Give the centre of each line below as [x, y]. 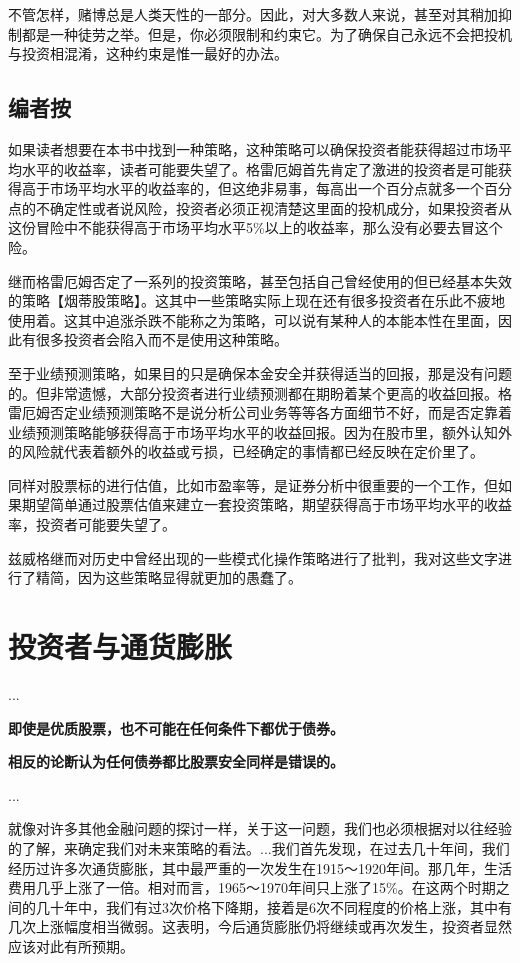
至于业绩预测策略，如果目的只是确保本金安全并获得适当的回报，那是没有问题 [260, 372]
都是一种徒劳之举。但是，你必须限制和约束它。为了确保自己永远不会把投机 [266, 33]
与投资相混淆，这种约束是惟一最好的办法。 [148, 53]
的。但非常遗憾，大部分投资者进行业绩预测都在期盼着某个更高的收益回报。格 [260, 392]
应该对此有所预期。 [71, 945]
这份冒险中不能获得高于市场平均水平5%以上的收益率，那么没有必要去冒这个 [255, 227]
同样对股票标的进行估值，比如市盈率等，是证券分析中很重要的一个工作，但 [253, 484]
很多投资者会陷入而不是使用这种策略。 [161, 339]
